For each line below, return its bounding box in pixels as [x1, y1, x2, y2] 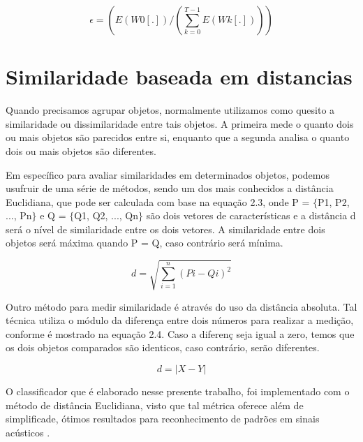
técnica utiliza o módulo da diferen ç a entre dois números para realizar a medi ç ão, [6, 313, 354, 327]
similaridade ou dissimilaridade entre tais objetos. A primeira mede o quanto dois [6, 116, 354, 131]
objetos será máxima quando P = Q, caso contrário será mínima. [6, 235, 283, 250]
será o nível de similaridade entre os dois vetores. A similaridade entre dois [6, 221, 325, 236]
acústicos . [6, 425, 50, 439]
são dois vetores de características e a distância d [146, 208, 356, 223]
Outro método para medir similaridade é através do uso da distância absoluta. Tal [6, 299, 357, 314]
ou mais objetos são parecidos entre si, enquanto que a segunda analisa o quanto [6, 130, 350, 145]
